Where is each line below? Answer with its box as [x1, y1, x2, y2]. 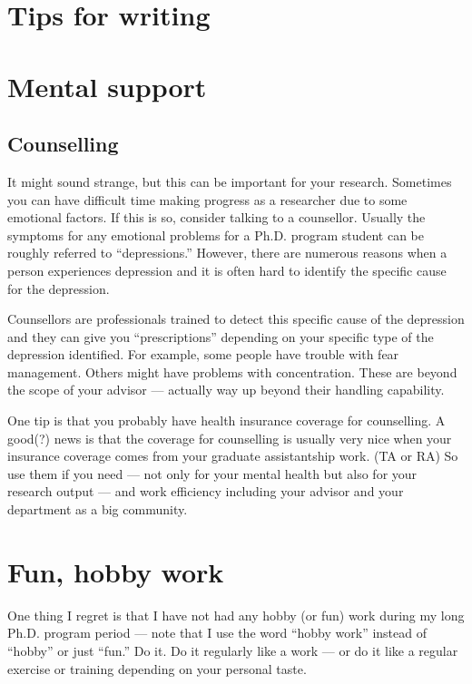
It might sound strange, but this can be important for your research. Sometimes [7, 171, 452, 191]
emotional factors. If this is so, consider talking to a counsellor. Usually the [7, 208, 426, 227]
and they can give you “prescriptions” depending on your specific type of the [7, 327, 434, 346]
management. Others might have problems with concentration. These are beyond [7, 362, 457, 381]
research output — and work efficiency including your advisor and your [7, 482, 404, 501]
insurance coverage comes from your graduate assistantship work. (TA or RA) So [7, 446, 458, 465]
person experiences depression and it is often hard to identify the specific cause [7, 260, 447, 279]
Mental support [7, 67, 207, 104]
